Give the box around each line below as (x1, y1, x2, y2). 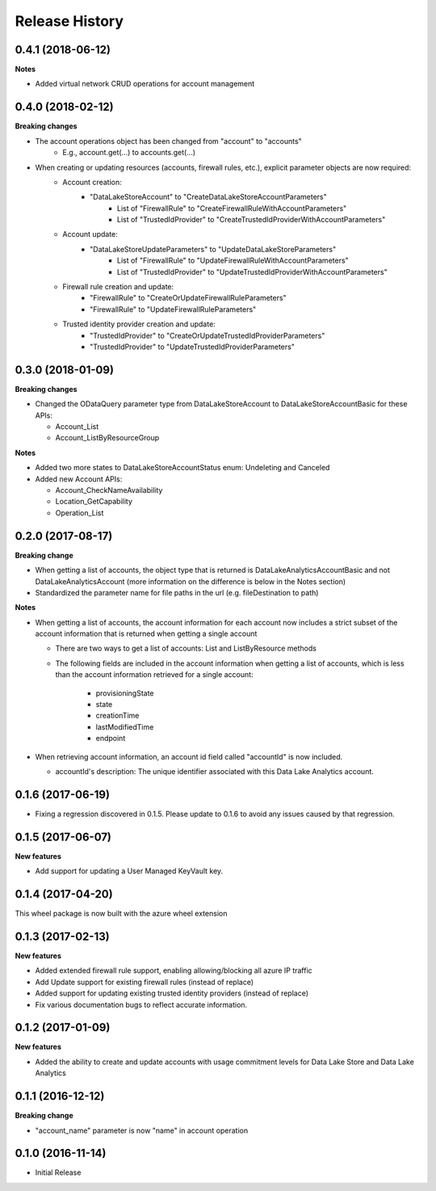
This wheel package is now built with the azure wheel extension (15, 909, 228, 919)
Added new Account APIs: (35, 473, 123, 484)
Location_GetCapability (55, 497, 133, 507)
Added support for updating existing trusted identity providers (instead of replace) (35, 988, 309, 998)
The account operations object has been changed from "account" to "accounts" (35, 136, 302, 145)
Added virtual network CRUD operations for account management (35, 79, 255, 89)
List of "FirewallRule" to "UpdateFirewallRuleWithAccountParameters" (117, 255, 349, 266)
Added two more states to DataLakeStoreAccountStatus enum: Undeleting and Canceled (35, 463, 330, 473)
